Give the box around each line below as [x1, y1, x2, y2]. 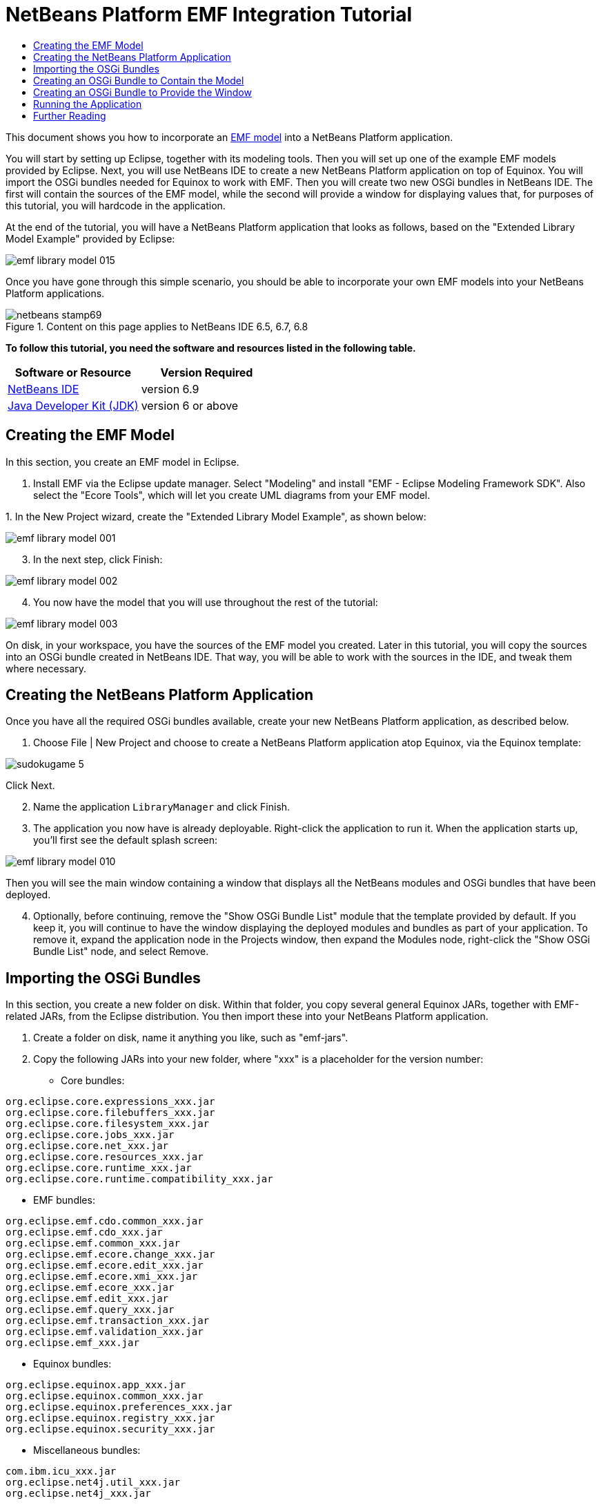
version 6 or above [141, 398, 239, 413]
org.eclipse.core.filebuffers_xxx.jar [6, 1107, 215, 1119]
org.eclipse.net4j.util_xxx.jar [6, 1477, 180, 1488]
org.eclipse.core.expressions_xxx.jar [6, 1096, 215, 1108]
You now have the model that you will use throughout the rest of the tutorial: [33, 596, 378, 608]
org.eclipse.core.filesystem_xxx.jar [6, 1118, 210, 1130]
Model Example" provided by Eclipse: [6, 232, 175, 245]
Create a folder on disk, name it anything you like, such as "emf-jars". [33, 1032, 348, 1044]
